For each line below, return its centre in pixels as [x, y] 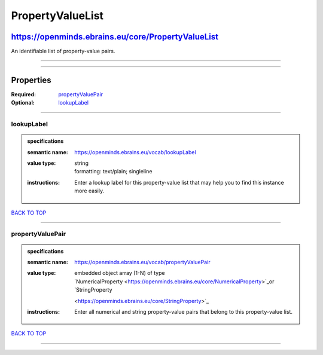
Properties [31, 80]
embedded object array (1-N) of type [120, 273]
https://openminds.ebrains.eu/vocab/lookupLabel [135, 152]
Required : [23, 94]
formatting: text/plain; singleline [113, 172]
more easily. [89, 191]
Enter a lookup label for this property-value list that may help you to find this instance [179, 182]
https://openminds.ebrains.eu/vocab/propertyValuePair [142, 262]
